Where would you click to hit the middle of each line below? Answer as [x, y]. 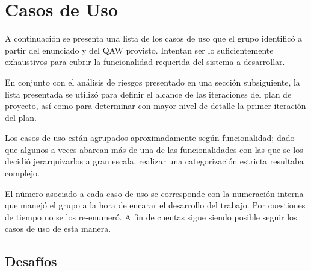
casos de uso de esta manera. [58, 229]
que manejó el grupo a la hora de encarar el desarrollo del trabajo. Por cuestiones [155, 205]
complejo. [22, 173]
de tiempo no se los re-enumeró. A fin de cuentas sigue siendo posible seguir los [151, 216]
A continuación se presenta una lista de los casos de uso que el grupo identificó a [154, 38]
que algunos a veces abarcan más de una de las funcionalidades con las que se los [154, 149]
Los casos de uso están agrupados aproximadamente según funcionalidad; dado [150, 138]
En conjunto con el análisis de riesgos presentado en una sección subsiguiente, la [152, 82]
